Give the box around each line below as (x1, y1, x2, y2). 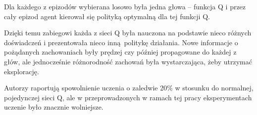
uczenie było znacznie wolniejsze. (4, 102, 103, 112)
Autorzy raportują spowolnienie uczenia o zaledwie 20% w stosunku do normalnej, (4, 83, 254, 93)
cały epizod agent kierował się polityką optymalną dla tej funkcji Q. (4, 11, 210, 21)
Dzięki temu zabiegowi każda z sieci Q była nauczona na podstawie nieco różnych (4, 28, 252, 38)
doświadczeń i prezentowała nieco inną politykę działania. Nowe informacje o (4, 37, 238, 47)
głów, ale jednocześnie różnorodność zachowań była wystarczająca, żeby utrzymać (4, 56, 252, 66)
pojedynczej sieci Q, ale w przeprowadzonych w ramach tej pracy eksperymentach (4, 92, 252, 102)
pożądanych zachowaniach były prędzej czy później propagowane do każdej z (4, 47, 237, 57)
